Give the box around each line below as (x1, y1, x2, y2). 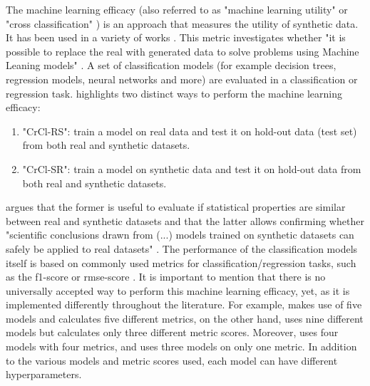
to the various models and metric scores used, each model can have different (6, 353, 338, 367)
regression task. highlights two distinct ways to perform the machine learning (6, 85, 342, 100)
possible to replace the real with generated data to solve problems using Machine (6, 43, 359, 58)
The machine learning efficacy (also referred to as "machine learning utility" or (6, 2, 348, 16)
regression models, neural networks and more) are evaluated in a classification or (6, 71, 358, 86)
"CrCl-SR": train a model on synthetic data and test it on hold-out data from (22, 161, 361, 176)
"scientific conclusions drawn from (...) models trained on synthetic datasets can (6, 227, 354, 242)
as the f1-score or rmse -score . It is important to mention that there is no (6, 269, 326, 284)
